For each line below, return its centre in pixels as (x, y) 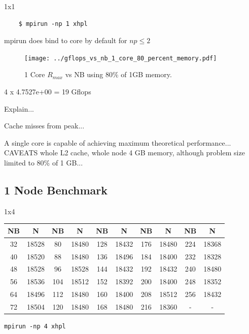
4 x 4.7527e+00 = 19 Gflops (48, 92)
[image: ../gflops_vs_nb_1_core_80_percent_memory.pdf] (121, 58)
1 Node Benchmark (56, 190)
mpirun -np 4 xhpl (35, 327)
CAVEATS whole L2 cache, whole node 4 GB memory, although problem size (124, 153)
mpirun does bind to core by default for (66, 40)
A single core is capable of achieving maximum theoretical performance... (118, 142)
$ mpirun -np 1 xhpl (53, 24)
